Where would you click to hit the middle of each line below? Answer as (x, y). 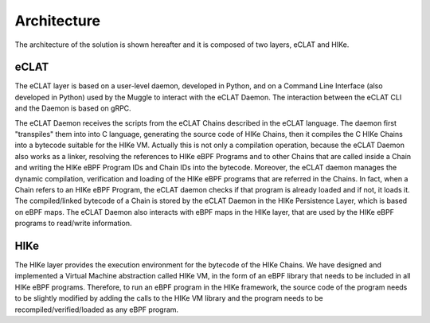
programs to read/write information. (73, 224)
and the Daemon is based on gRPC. (73, 108)
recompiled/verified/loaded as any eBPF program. (97, 309)
